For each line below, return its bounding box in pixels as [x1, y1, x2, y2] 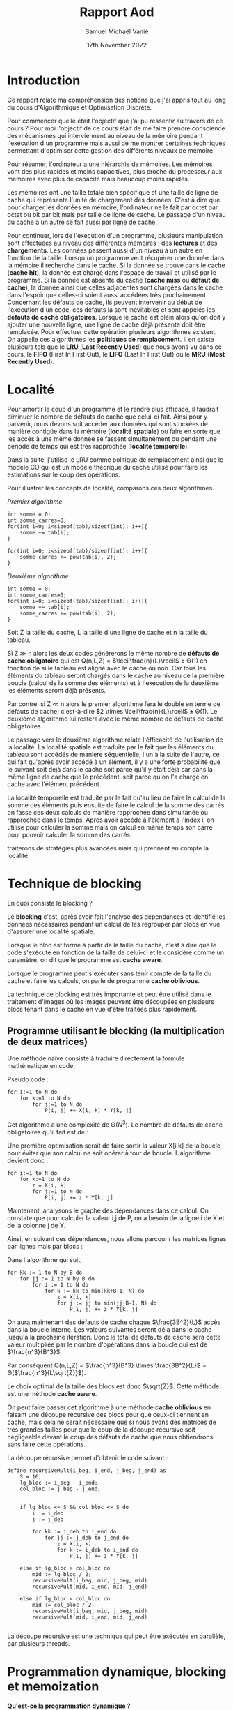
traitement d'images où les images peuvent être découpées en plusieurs [7, 997, 214, 1005]
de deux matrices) [7, 1035, 88, 1047]
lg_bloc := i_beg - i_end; [19, 1480, 98, 1487]
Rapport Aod [79, 4, 154, 20]
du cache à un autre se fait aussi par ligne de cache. [7, 218, 158, 226]
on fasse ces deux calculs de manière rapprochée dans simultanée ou [7, 808, 209, 816]
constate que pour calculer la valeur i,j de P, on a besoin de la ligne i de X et [7, 1214, 225, 1222]
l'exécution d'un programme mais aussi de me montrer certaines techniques [7, 139, 226, 147]
